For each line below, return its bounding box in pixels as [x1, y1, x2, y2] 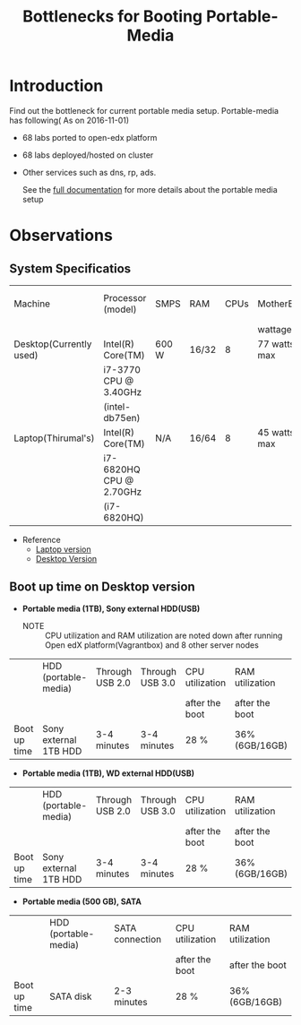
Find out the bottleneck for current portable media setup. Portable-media [9, 105, 279, 116]
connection [113, 933, 162, 945]
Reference [21, 534, 61, 545]
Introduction [9, 76, 104, 96]
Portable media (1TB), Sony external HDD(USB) [21, 603, 201, 614]
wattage [257, 323, 293, 335]
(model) [103, 303, 137, 315]
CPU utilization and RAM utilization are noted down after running [44, 630, 283, 641]
